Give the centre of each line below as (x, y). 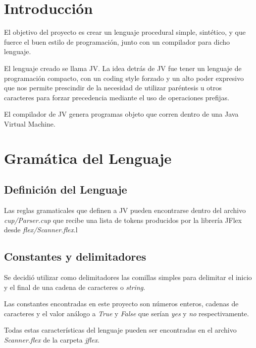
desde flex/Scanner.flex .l (41, 230)
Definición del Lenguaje (66, 189)
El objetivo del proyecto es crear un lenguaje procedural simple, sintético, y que (125, 32)
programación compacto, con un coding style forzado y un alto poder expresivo (124, 78)
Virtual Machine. (30, 123)
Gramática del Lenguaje (88, 158)
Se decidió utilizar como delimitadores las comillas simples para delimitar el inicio (128, 277)
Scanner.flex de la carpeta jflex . (52, 340)
